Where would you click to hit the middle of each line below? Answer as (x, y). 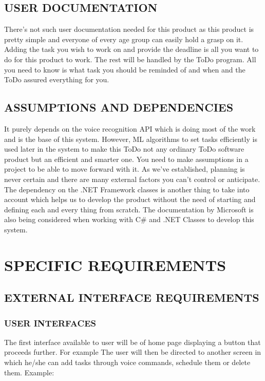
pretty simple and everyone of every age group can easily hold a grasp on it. (124, 39)
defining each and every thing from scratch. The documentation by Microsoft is (129, 209)
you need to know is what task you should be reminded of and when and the (125, 69)
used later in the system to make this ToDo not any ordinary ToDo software (124, 149)
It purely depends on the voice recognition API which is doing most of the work (130, 128)
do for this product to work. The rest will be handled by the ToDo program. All (130, 59)
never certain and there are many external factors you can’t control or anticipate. (132, 179)
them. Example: (29, 372)
